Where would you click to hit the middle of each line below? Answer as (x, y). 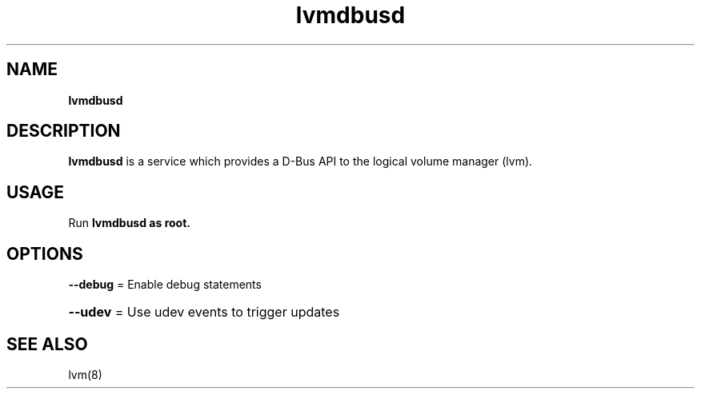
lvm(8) (85, 374)
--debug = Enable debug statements (165, 285)
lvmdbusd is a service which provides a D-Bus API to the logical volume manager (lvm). (300, 162)
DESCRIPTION (64, 131)
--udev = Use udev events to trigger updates (204, 312)
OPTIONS (45, 253)
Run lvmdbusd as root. (129, 223)
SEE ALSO (47, 344)
